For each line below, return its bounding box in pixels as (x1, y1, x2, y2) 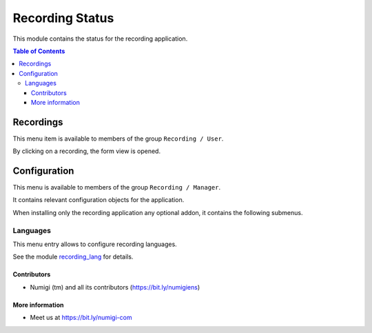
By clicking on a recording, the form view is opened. (12, 147, 161, 155)
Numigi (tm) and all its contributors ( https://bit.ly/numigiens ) (30, 283, 200, 291)
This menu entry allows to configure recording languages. (12, 240, 177, 248)
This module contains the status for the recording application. (12, 34, 188, 43)
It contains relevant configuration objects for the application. (12, 196, 185, 204)
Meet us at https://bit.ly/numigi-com (30, 314, 132, 322)
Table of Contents (12, 47, 65, 55)
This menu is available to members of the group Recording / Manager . (12, 183, 220, 192)
